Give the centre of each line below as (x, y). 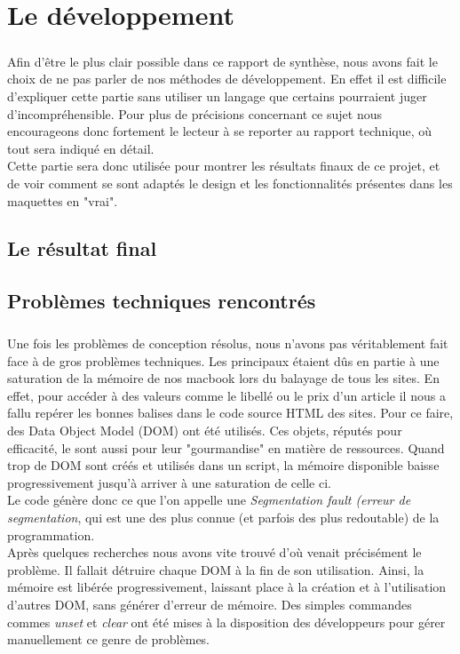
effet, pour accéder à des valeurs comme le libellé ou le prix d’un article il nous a (226, 395)
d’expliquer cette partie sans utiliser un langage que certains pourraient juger (217, 96)
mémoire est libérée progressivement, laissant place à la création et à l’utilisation (227, 587)
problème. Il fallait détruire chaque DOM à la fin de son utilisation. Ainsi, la (216, 569)
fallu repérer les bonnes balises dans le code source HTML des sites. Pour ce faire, (230, 413)
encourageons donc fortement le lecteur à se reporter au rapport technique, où (220, 131)
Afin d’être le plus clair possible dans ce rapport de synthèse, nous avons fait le (222, 61)
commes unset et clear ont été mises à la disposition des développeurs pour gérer (226, 622)
